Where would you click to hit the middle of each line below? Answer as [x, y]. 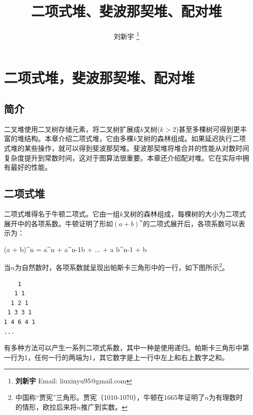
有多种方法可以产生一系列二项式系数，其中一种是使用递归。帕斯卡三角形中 [123, 348]
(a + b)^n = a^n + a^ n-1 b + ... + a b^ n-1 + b [75, 249]
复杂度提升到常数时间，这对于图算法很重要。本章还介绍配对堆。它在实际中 [123, 157]
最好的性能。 [31, 167]
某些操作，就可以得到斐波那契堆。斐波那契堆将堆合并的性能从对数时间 [136, 148]
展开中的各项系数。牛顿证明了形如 [58, 223]
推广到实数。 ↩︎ [104, 406]
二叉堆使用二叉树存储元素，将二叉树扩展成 [72, 129]
